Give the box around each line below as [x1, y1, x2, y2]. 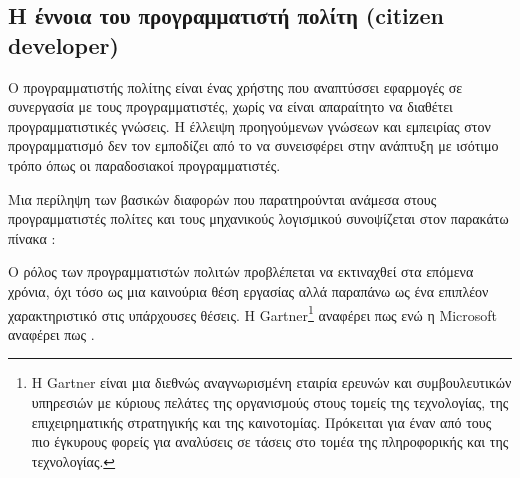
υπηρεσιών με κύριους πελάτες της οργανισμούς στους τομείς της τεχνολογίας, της [31, 391, 509, 412]
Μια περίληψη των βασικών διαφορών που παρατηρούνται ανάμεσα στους [8, 188, 437, 209]
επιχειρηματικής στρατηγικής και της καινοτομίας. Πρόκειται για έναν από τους [31, 411, 492, 432]
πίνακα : [8, 227, 56, 248]
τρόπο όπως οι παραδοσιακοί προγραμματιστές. [8, 154, 281, 175]
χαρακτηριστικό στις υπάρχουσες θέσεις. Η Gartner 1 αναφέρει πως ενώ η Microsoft [8, 301, 498, 325]
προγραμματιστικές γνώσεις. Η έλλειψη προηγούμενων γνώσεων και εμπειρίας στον [8, 115, 491, 136]
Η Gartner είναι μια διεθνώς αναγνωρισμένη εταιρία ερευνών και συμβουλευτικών [31, 372, 512, 393]
